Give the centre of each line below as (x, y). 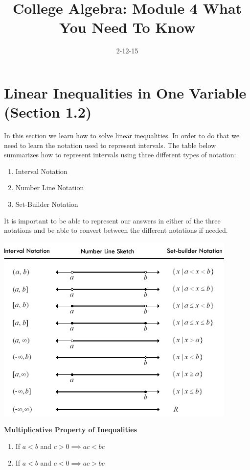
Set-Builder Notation (47, 204)
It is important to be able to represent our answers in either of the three (112, 220)
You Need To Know (127, 27)
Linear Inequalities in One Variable (125, 92)
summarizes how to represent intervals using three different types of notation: (120, 155)
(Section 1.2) (48, 112)
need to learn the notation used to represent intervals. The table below (110, 145)
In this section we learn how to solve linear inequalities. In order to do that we (122, 136)
